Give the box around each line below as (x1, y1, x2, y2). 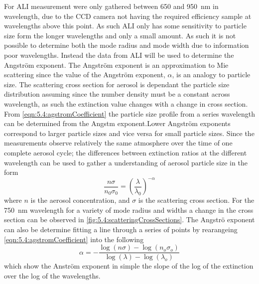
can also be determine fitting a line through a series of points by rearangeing (4, 224, 238, 234)
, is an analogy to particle (172, 69, 251, 80)
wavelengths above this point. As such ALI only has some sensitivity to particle (4, 20, 247, 31)
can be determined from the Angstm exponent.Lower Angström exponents (4, 118, 231, 129)
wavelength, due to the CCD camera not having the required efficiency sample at (4, 10, 252, 21)
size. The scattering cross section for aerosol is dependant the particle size (4, 79, 230, 89)
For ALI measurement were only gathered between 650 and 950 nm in (4, 1, 219, 11)
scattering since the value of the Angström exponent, (4, 69, 165, 80)
